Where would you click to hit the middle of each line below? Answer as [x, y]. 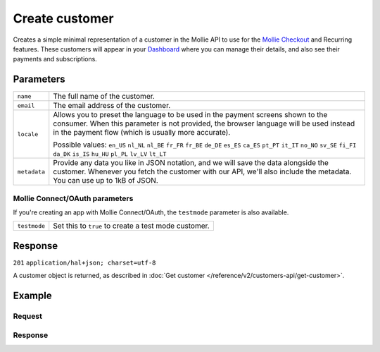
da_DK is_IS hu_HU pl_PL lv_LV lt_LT [110, 154]
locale [28, 134]
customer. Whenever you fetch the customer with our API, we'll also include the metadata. [202, 171]
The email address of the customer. [112, 106]
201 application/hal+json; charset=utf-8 [84, 262]
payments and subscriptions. [55, 59]
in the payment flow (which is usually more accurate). [142, 133]
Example [32, 296]
